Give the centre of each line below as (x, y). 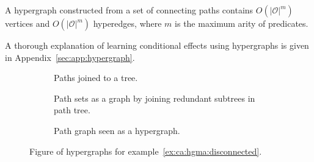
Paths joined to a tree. (96, 78)
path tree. (72, 110)
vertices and (27, 23)
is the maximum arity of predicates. (242, 23)
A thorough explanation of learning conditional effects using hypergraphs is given (157, 45)
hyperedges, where (127, 23)
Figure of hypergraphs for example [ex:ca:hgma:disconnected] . (146, 151)
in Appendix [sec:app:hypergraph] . (70, 57)
